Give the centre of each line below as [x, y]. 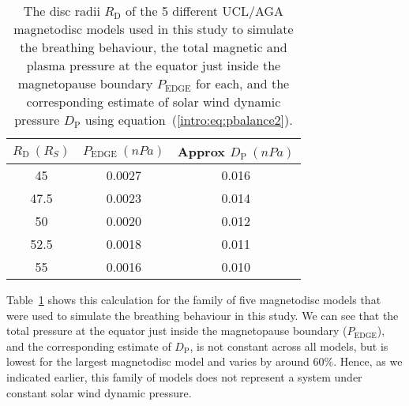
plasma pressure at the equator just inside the [154, 65]
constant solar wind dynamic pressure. [99, 392]
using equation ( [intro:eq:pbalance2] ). [189, 120]
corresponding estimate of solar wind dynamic [154, 101]
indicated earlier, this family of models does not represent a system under [184, 376]
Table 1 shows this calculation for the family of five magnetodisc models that [194, 299]
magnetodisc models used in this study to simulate [154, 29]
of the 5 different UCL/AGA [205, 11]
